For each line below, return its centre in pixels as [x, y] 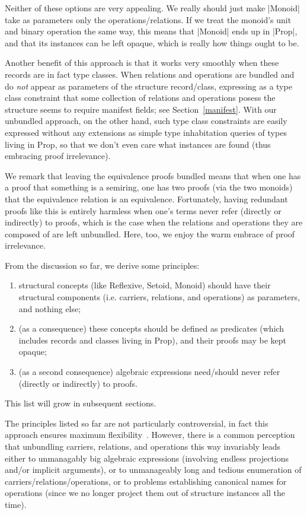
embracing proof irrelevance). [58, 156]
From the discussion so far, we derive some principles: [102, 265]
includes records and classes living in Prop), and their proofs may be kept [153, 340]
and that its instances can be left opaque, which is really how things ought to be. [152, 42]
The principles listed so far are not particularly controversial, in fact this [137, 423]
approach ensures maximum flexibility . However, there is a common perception [150, 435]
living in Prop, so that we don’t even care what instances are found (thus [138, 144]
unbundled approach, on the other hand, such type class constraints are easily [146, 121]
